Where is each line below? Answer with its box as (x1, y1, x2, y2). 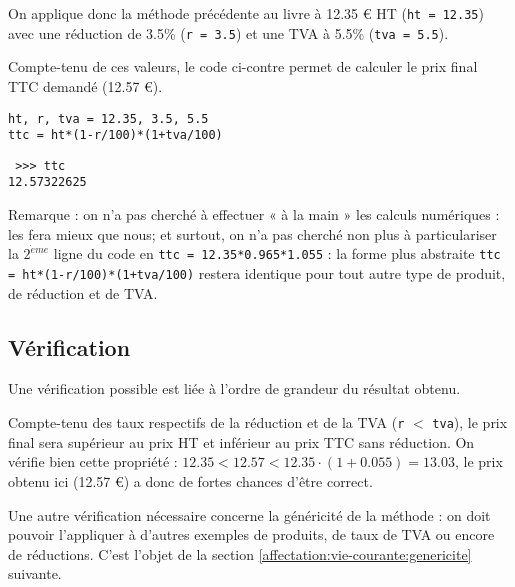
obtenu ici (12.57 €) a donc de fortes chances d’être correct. (8, 470, 373, 491)
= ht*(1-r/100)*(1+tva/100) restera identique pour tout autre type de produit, (8, 263, 506, 284)
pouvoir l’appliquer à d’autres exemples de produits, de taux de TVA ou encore (8, 524, 495, 545)
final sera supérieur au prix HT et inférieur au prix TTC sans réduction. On (8, 431, 475, 452)
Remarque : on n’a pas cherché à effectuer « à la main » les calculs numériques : (8, 204, 500, 225)
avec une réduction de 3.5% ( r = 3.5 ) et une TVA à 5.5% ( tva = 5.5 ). (8, 22, 449, 43)
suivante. (8, 563, 62, 584)
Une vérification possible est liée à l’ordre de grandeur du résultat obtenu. (8, 378, 461, 399)
